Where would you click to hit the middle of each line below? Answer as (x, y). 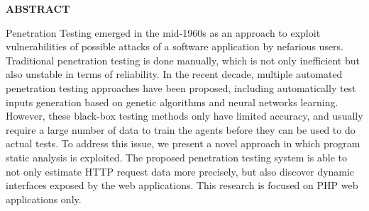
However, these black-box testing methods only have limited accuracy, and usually (184, 116)
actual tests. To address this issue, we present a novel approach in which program (183, 143)
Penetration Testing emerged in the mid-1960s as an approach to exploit (163, 32)
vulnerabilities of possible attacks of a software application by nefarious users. (175, 46)
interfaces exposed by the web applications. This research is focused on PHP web (182, 185)
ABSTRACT (38, 8)
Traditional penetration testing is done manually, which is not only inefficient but (183, 60)
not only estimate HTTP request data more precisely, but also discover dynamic (180, 171)
